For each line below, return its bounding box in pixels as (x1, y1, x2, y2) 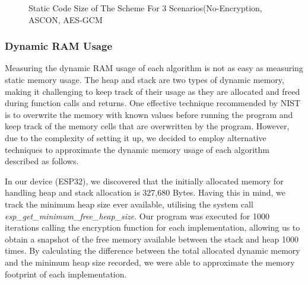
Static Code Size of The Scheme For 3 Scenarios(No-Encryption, (28, 2, 262, 14)
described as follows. (5, 155, 79, 167)
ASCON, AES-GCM (28, 13, 103, 25)
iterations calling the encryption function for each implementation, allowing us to (5, 221, 300, 234)
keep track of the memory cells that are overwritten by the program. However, (5, 120, 290, 132)
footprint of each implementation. (5, 267, 127, 280)
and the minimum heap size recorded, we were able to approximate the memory (5, 256, 295, 268)
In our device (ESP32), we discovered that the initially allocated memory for (5, 174, 284, 187)
